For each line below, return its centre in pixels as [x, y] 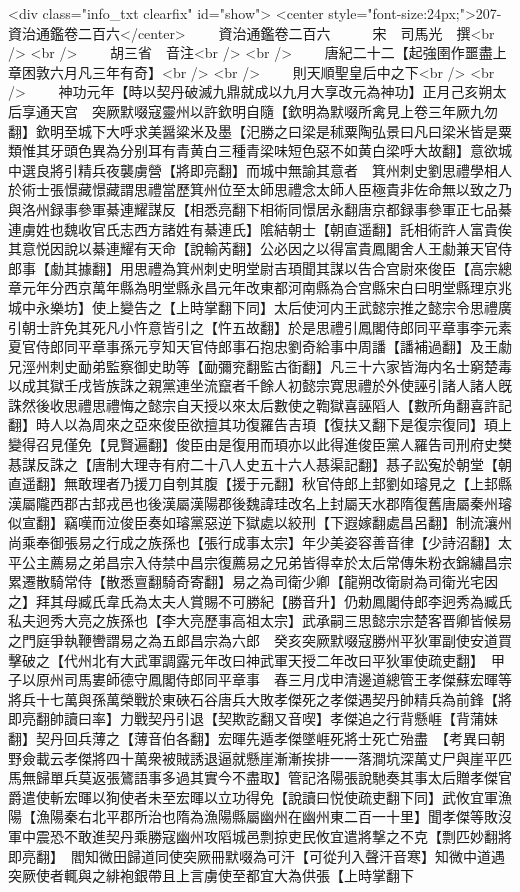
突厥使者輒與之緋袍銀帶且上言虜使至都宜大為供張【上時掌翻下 [211, 875]
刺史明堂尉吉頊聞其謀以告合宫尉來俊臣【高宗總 [357, 267]
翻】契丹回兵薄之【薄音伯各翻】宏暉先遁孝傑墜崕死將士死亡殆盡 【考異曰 [249, 737]
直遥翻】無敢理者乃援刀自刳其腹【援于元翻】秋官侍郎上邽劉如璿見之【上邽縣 [260, 483]
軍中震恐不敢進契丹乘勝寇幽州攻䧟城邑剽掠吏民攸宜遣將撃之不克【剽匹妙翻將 [260, 835]
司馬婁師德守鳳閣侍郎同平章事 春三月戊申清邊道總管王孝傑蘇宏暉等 [287, 679]
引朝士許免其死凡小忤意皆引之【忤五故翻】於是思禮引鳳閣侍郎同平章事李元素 [260, 326]
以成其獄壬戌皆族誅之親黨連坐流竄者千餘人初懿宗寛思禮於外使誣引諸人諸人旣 [260, 385]
